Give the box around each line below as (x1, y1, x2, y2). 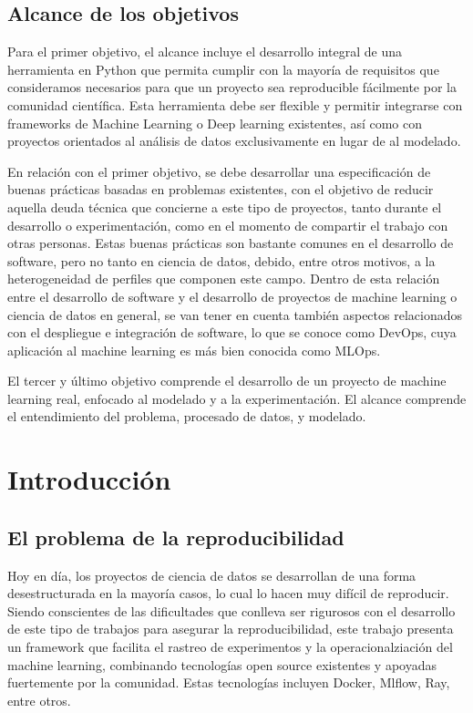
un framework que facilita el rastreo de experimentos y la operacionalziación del (7, 637, 453, 656)
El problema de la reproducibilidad (7, 522, 344, 551)
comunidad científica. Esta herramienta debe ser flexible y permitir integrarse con (7, 95, 463, 114)
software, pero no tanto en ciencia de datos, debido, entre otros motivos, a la (7, 251, 436, 270)
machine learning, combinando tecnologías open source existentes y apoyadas (7, 655, 437, 674)
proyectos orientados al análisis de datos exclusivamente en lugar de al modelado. (7, 131, 461, 150)
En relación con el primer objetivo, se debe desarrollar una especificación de (7, 161, 431, 181)
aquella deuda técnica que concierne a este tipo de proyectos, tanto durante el (7, 197, 442, 216)
